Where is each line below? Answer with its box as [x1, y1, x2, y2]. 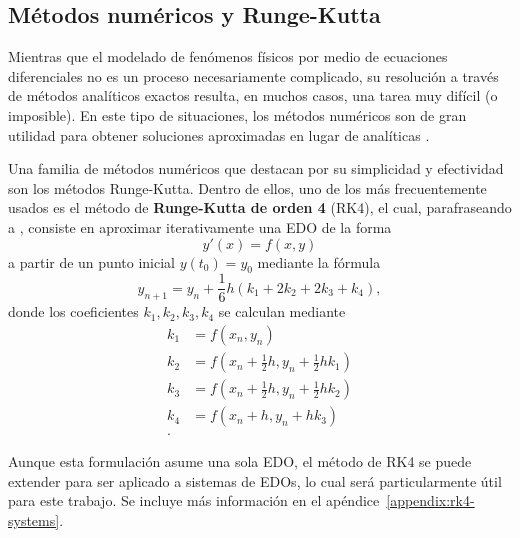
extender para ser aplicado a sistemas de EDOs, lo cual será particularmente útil [8, 470, 502, 491]
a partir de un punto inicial [8, 251, 175, 272]
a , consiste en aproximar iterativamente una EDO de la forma [8, 216, 392, 237]
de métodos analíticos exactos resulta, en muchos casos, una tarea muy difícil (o [8, 85, 498, 106]
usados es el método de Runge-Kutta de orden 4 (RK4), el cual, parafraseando [8, 197, 512, 218]
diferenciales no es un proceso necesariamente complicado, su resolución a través [8, 65, 499, 86]
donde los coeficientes [8, 301, 139, 322]
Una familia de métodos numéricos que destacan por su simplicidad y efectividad [8, 158, 504, 179]
